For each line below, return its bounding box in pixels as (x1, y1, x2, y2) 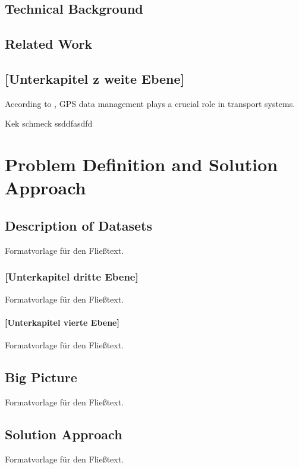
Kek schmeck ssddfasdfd (5, 117, 93, 130)
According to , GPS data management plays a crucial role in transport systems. (5, 97, 295, 109)
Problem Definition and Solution (5, 152, 278, 177)
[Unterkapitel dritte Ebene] (5, 269, 139, 284)
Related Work (5, 34, 93, 53)
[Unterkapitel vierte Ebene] (5, 316, 119, 328)
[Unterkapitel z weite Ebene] (5, 69, 185, 87)
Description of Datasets (5, 216, 152, 234)
